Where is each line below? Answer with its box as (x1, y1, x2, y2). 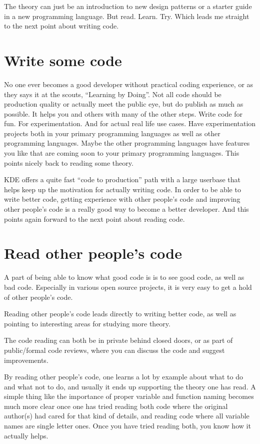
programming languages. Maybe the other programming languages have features (4, 138, 250, 148)
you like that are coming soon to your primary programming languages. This (4, 148, 239, 158)
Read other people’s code (4, 243, 182, 263)
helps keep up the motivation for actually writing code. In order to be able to (4, 184, 241, 194)
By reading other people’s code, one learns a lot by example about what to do (4, 371, 243, 382)
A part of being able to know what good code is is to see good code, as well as (4, 272, 244, 282)
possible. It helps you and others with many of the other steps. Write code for (4, 108, 243, 119)
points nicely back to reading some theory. (4, 157, 133, 168)
